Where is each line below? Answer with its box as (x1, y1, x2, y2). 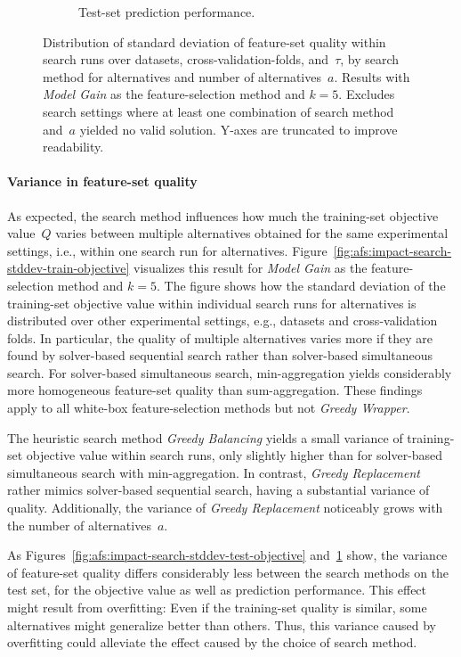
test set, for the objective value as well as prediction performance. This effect (7, 580, 427, 599)
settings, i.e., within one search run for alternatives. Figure (7, 241, 328, 259)
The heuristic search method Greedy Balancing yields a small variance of (7, 428, 403, 447)
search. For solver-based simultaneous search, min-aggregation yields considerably (7, 363, 452, 382)
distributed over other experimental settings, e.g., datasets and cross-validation (7, 311, 438, 330)
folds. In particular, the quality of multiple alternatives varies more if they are (7, 328, 433, 347)
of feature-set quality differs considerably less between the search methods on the (7, 563, 449, 581)
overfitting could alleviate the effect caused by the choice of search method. (7, 633, 417, 652)
